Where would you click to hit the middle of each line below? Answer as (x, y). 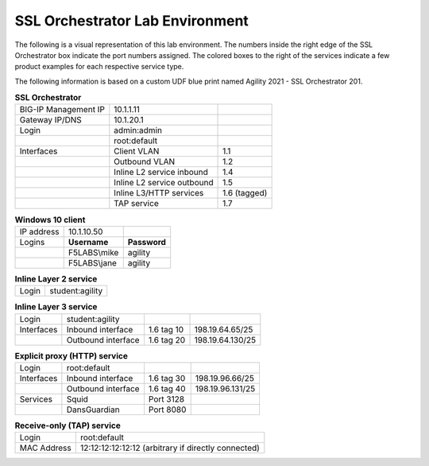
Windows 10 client (50, 219)
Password (147, 242)
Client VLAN (137, 151)
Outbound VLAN (145, 161)
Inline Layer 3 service (56, 307)
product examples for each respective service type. (99, 67)
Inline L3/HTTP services (159, 193)
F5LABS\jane (92, 262)
